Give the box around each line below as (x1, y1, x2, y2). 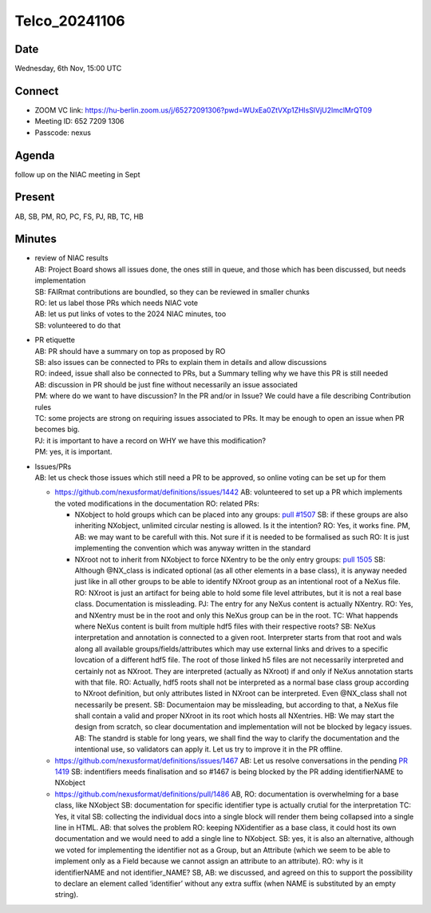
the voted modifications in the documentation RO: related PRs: (54, 498, 259, 508)
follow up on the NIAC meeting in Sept (14, 169, 140, 179)
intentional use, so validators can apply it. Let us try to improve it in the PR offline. (74, 744, 343, 754)
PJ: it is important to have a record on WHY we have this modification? (34, 435, 267, 445)
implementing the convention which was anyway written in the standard (74, 543, 311, 553)
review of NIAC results (34, 253, 109, 263)
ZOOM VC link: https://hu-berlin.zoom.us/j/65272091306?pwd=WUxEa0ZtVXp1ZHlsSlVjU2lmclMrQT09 (34, 105, 373, 115)
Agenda (14, 149, 55, 162)
